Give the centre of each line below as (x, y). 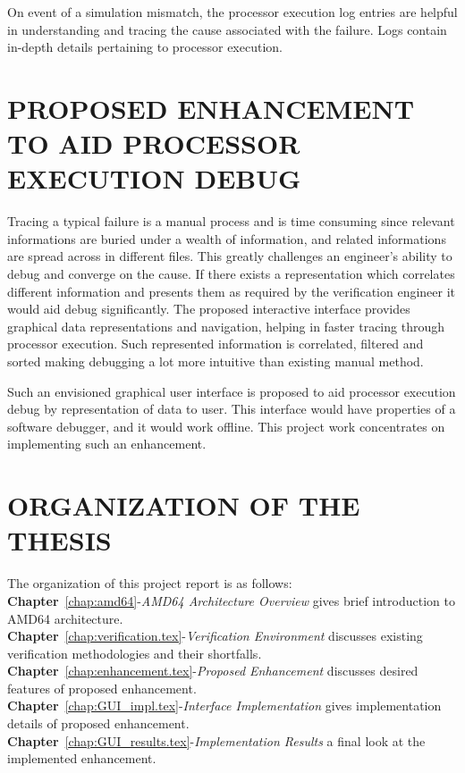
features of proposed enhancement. (102, 688)
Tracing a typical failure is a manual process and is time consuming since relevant (231, 221)
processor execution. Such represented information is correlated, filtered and (216, 344)
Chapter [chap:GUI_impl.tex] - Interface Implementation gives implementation (224, 706)
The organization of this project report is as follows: (150, 583)
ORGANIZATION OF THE (184, 505)
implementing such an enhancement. (107, 444)
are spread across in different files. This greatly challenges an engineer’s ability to (230, 256)
